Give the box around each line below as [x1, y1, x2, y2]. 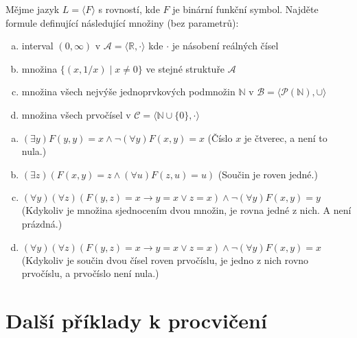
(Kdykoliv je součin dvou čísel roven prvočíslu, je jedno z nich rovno [21, 252, 309, 267]
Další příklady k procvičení [5, 306, 267, 334]
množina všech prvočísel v [21, 107, 131, 121]
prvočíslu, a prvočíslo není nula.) [21, 266, 159, 280]
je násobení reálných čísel [172, 38, 279, 53]
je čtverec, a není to [244, 130, 327, 145]
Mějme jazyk [5, 2, 60, 16]
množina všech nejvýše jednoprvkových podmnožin [21, 84, 235, 99]
